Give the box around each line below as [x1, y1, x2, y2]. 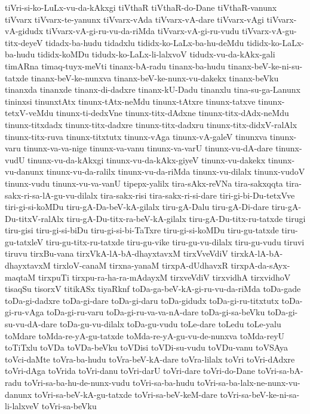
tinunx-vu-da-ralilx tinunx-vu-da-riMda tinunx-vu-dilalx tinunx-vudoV [46, 165, 305, 178]
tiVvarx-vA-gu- [241, 25, 297, 37]
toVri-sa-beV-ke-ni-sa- [220, 388, 300, 400]
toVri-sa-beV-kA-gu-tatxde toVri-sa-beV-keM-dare [34, 388, 217, 400]
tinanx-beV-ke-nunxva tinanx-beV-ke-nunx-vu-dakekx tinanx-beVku [30, 71, 279, 84]
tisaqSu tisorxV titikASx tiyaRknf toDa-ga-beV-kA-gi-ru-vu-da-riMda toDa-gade [5, 282, 301, 295]
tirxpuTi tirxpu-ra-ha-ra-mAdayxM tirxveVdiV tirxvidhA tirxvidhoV [38, 270, 291, 283]
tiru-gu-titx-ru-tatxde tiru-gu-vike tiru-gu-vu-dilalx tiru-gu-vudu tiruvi [45, 235, 305, 248]
